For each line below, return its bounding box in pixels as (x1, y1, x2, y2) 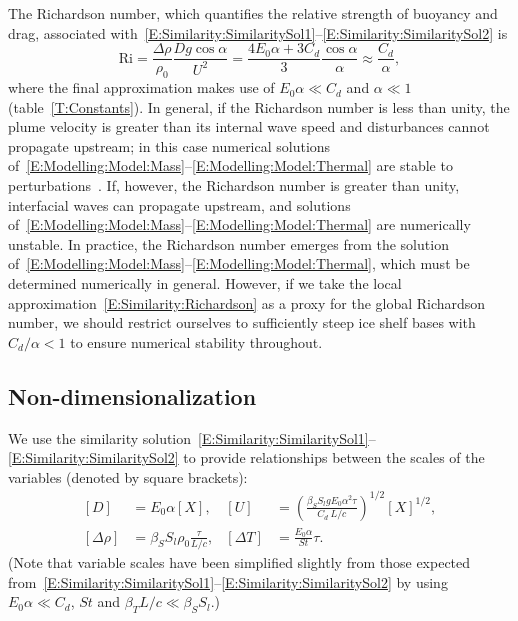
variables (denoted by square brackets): (8, 466, 248, 487)
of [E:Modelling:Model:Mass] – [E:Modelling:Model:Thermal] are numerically (8, 214, 471, 235)
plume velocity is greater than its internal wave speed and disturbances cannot (8, 116, 490, 137)
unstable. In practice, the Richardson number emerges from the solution (8, 233, 449, 254)
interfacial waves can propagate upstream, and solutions (8, 194, 351, 215)
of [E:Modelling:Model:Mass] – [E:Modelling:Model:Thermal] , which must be (8, 253, 470, 274)
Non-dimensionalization (8, 380, 257, 411)
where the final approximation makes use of (8, 77, 275, 98)
